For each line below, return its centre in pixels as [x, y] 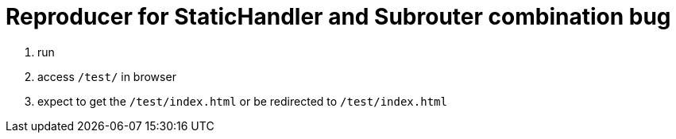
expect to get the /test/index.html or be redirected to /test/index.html [242, 101]
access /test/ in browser [107, 76]
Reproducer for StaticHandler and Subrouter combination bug [338, 17]
